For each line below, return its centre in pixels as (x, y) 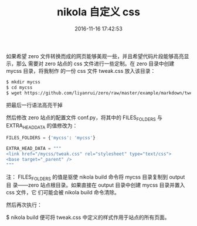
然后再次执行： (24, 205)
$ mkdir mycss (23, 82)
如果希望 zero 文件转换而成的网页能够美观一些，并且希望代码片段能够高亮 (95, 56)
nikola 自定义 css (98, 12)
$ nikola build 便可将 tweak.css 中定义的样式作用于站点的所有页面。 (88, 217)
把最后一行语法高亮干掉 (34, 105)
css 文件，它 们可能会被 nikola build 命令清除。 (63, 193)
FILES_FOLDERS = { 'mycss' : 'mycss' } (51, 138)
